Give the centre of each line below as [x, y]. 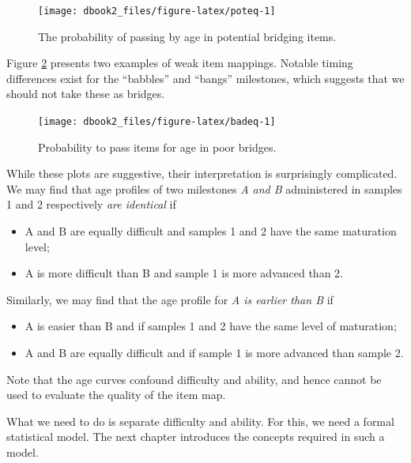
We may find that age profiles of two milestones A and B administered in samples [204, 188]
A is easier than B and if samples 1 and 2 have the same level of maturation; [211, 326]
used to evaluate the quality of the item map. [116, 395]
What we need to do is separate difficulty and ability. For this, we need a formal [200, 421]
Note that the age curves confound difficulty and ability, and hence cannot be [194, 379]
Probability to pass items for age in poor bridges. [157, 147]
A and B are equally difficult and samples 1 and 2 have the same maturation [211, 231]
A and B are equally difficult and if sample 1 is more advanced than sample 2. [214, 353]
